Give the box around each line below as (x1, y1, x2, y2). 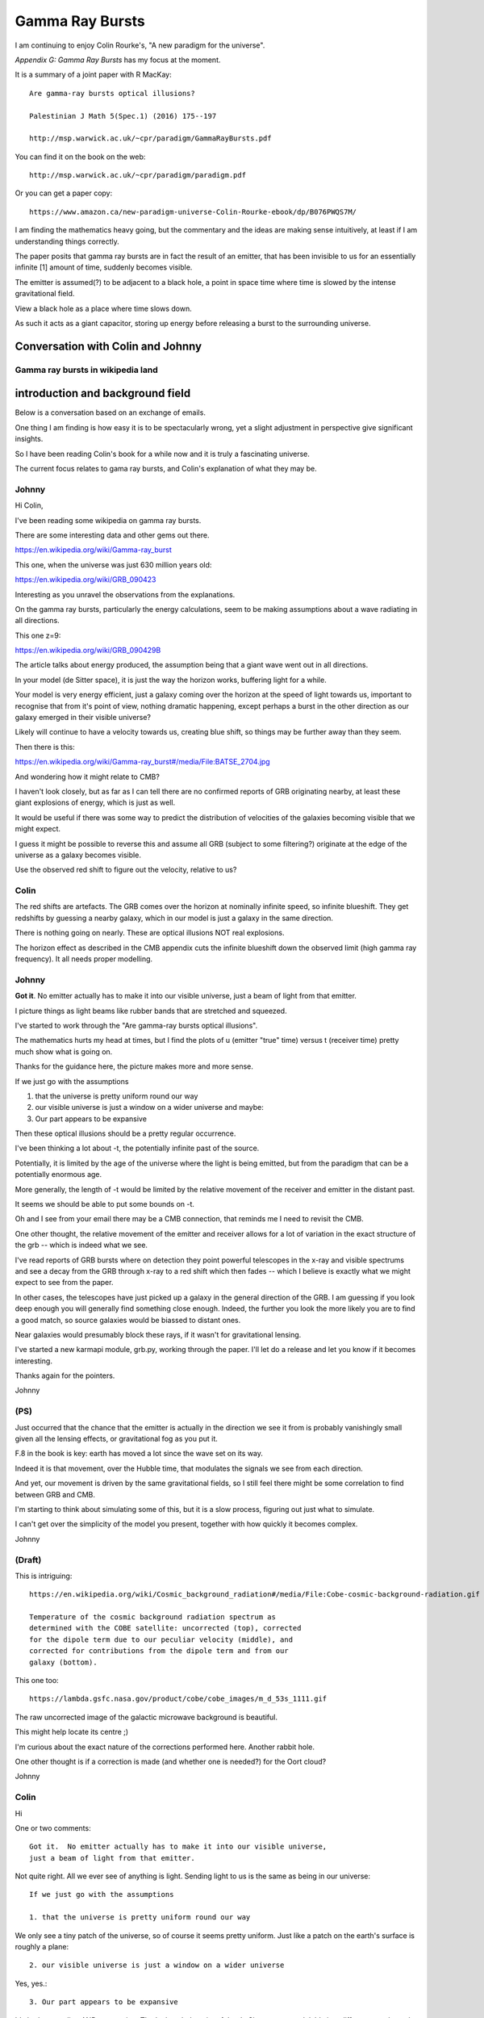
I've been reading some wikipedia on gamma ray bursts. (15, 515, 202, 525)
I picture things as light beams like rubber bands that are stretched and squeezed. (15, 1006, 287, 1015)
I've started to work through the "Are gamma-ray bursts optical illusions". (15, 1020, 258, 1030)
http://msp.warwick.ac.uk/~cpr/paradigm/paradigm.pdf (29, 170, 246, 180)
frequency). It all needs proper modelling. (15, 954, 153, 964)
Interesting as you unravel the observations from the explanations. (15, 589, 236, 599)
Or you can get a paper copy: (15, 188, 113, 198)
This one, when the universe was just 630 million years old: (15, 559, 212, 569)
